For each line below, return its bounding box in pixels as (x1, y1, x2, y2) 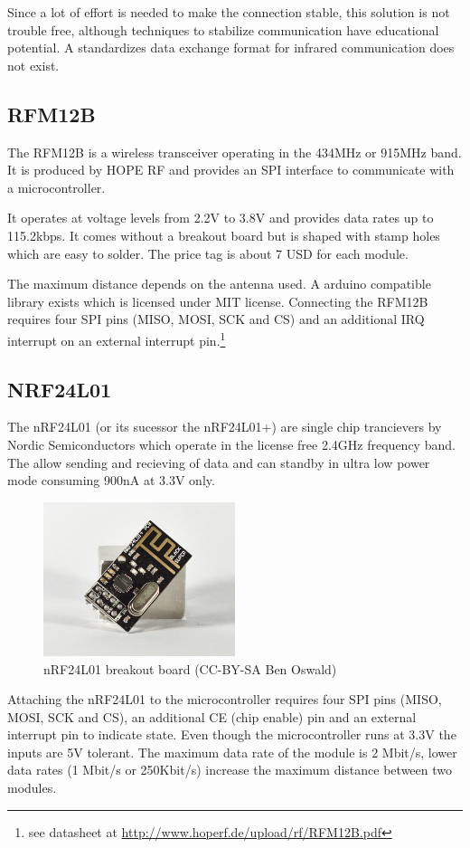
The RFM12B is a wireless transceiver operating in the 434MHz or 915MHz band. (7, 142, 462, 161)
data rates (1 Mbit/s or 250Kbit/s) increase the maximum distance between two (7, 760, 453, 779)
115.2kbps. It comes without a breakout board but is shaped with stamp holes (7, 225, 440, 244)
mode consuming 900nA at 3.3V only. (7, 471, 215, 490)
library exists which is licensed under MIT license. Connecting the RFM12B (7, 291, 428, 310)
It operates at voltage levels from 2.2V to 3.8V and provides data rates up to (7, 208, 434, 227)
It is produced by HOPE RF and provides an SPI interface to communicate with (7, 160, 455, 179)
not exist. (7, 55, 60, 74)
